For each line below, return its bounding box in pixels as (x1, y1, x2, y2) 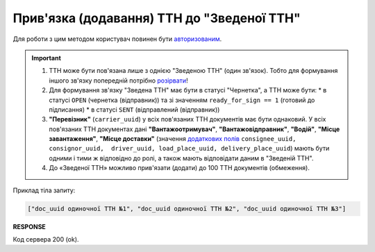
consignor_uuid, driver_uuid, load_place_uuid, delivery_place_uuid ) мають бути (49, 144, 330, 153)
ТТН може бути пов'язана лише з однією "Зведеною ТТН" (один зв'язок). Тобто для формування (49, 67, 338, 75)
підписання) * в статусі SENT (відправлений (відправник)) (49, 105, 220, 114)
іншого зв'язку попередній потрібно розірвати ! (49, 76, 188, 85)
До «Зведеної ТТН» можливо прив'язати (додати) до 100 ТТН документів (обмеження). (49, 164, 310, 172)
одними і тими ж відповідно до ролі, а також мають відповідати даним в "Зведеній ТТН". (49, 153, 314, 162)
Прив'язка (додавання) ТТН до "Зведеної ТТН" (12, 10, 301, 26)
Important (31, 53, 62, 62)
